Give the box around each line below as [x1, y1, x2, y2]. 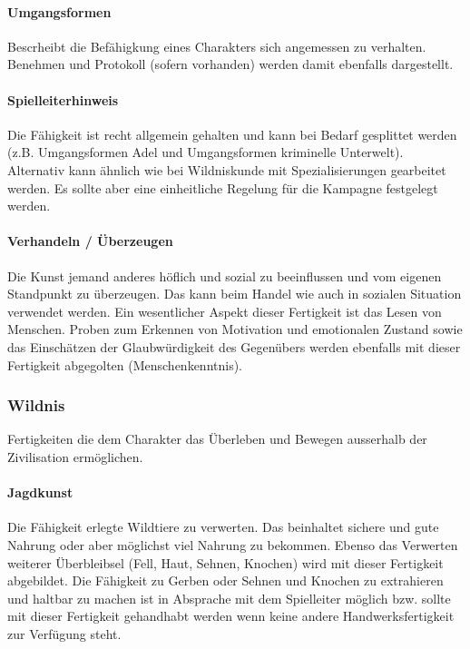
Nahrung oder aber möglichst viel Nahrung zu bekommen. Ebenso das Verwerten [7, 535, 458, 554]
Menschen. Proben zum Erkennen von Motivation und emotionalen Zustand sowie [7, 320, 463, 339]
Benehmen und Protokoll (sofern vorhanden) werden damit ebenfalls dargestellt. [7, 54, 454, 74]
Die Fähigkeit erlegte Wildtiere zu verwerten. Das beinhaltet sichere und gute [7, 517, 439, 536]
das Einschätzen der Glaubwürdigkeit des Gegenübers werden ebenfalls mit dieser [7, 337, 461, 356]
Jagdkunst [7, 483, 73, 502]
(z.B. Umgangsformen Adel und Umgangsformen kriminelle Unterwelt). [7, 143, 404, 162]
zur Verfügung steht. [7, 624, 122, 643]
